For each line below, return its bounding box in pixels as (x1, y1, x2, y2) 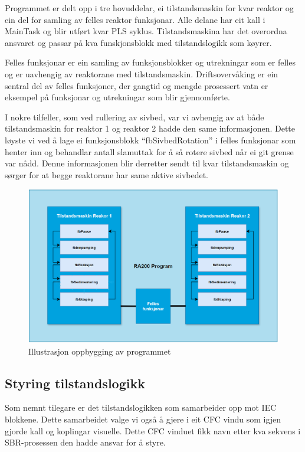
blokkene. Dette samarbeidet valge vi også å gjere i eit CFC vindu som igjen (5, 412, 281, 425)
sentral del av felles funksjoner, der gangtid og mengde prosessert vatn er (5, 79, 268, 91)
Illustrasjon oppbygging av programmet (28, 345, 171, 357)
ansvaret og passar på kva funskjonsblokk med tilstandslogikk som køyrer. (5, 36, 272, 48)
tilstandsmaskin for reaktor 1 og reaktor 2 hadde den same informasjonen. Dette (5, 122, 295, 135)
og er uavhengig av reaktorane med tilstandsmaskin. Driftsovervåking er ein (5, 67, 278, 80)
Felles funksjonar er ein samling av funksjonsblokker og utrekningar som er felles (5, 56, 296, 68)
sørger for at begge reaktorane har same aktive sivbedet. (5, 168, 209, 181)
